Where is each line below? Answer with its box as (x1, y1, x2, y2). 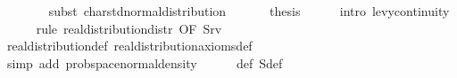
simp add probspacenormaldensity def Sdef (6, 53, 283, 72)
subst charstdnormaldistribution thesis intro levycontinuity (48, 2, 450, 19)
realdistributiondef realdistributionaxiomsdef (6, 36, 253, 55)
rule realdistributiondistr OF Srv (36, 19, 222, 37)
